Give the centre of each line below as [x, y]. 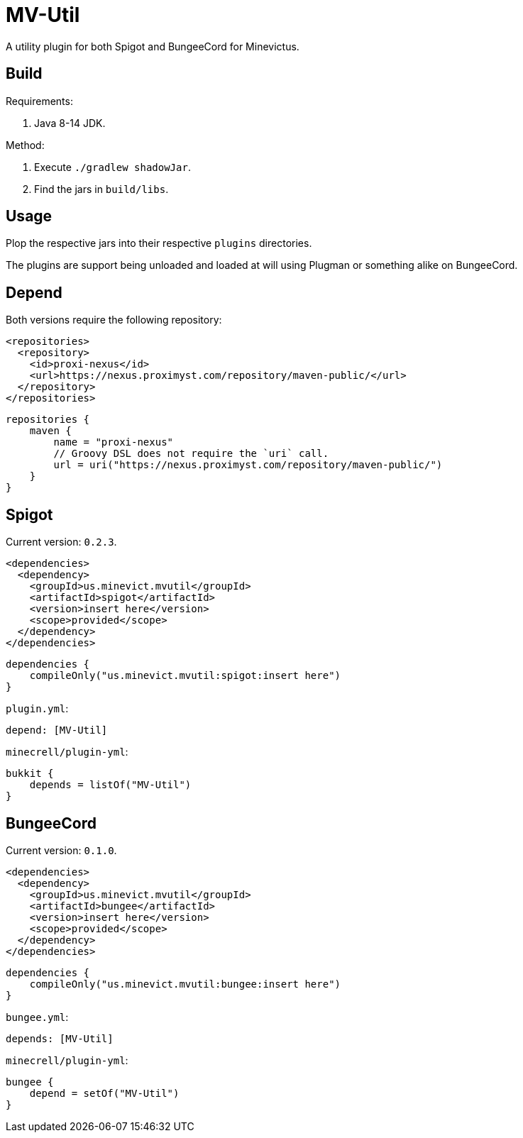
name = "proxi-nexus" [114, 442]
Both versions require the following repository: [114, 320]
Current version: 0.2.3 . [61, 542]
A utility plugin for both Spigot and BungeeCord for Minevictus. [153, 46]
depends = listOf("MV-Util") [110, 785]
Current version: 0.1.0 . [61, 850]
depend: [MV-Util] [57, 730]
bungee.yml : [37, 1017]
